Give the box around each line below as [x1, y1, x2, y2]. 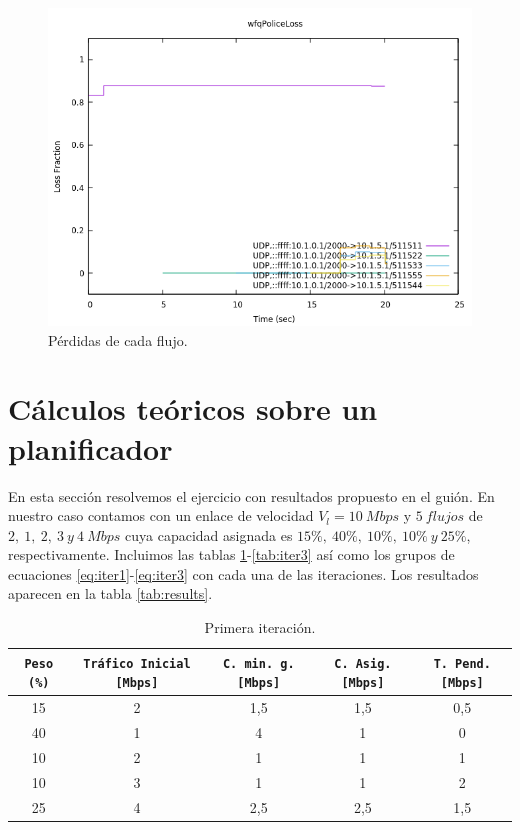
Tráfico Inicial [83, 656, 191, 671]
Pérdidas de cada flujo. [48, 329, 188, 350]
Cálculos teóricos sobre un [8, 388, 378, 429]
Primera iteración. [204, 617, 316, 638]
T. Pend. [433, 656, 491, 671]
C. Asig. [334, 656, 392, 671]
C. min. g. [222, 656, 295, 671]
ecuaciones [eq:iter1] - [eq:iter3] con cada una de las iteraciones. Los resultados [8, 563, 479, 584]
